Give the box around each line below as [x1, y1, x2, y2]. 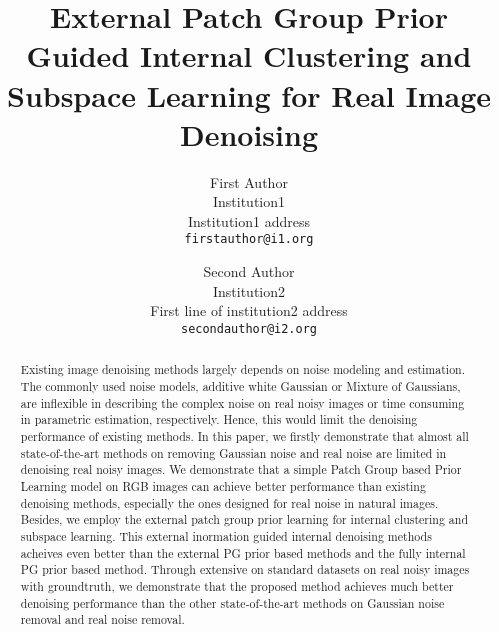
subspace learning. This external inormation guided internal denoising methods [20, 527, 432, 544]
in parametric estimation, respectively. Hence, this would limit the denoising [20, 411, 418, 428]
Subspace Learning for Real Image [6, 74, 491, 115]
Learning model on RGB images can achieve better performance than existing [20, 477, 426, 494]
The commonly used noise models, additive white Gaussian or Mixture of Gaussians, [20, 378, 461, 395]
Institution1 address [187, 210, 310, 231]
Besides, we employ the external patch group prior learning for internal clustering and [20, 511, 469, 528]
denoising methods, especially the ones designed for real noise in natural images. [20, 494, 439, 511]
